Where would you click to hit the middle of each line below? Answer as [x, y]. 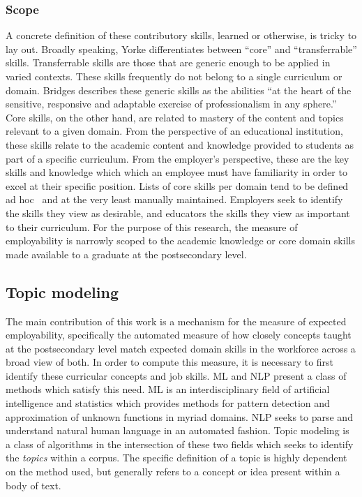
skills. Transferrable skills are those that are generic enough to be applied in [168, 62]
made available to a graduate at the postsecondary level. [126, 254]
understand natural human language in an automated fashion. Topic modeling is [178, 430]
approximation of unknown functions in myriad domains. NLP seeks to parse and [179, 416]
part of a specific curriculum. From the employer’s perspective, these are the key [178, 158]
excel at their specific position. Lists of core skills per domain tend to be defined [177, 185]
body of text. [33, 485]
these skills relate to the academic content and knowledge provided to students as [180, 144]
